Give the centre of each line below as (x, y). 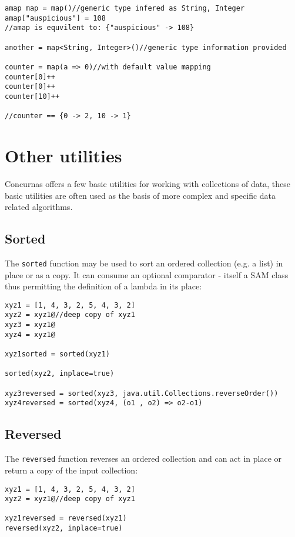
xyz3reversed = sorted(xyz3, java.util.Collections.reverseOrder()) (142, 393)
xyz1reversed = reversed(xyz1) (66, 518)
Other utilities (63, 156)
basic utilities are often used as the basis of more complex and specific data (140, 195)
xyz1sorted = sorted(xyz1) (57, 354)
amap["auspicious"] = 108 (55, 18)
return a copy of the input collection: (71, 470)
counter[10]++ (32, 96)
